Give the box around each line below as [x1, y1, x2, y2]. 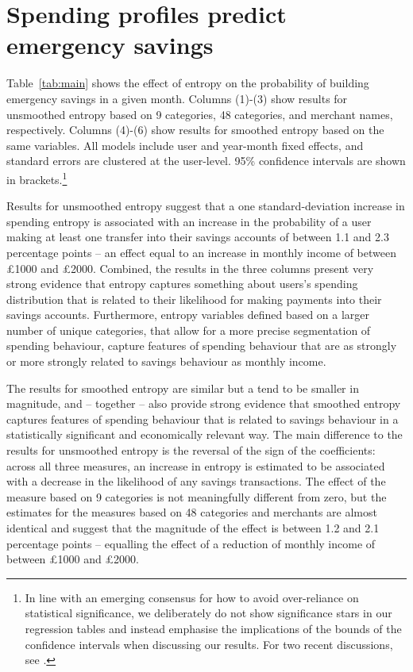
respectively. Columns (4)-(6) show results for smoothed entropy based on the [6, 121, 384, 138]
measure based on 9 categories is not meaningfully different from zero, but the [6, 488, 387, 505]
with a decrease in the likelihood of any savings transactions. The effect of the [6, 473, 386, 490]
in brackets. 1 [6, 168, 68, 187]
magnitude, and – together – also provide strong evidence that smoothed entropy [6, 395, 401, 412]
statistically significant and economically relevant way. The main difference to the [6, 426, 403, 443]
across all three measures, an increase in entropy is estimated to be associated [6, 457, 385, 474]
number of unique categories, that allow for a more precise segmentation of [6, 321, 371, 338]
